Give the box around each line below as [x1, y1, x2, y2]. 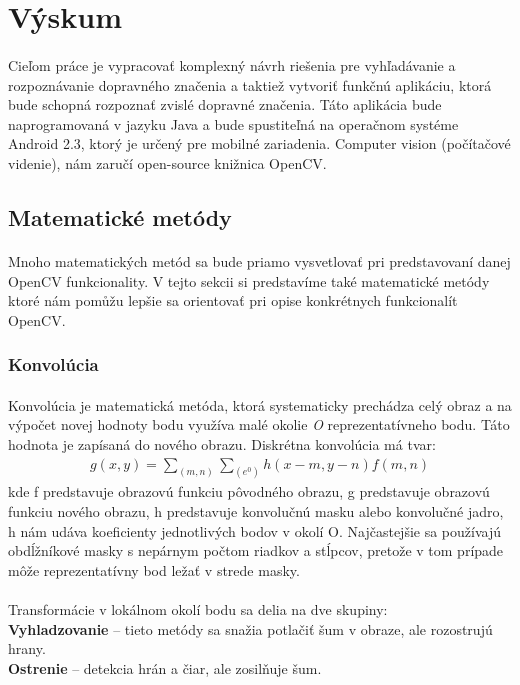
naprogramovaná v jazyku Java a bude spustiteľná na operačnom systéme [8, 113, 459, 134]
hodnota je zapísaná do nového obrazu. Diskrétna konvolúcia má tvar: [8, 433, 436, 454]
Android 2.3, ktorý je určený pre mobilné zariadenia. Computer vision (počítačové [8, 133, 511, 154]
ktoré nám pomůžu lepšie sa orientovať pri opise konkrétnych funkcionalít [8, 290, 458, 311]
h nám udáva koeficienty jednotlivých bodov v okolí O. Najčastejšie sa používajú [8, 520, 501, 541]
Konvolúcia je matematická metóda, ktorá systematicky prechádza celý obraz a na [8, 394, 512, 415]
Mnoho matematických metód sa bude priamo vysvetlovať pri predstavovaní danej [8, 250, 511, 271]
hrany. [8, 638, 46, 659]
